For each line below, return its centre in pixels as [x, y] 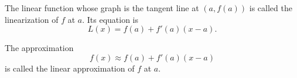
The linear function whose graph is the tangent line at [102, 8]
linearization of [32, 19]
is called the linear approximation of [70, 68]
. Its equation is [110, 19]
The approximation [39, 48]
